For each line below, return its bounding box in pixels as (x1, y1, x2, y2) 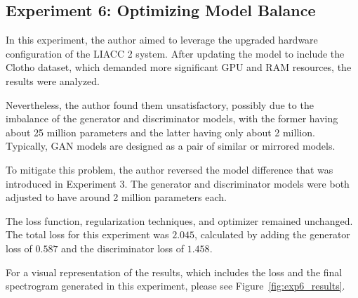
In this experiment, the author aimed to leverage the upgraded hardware (6, 32, 318, 47)
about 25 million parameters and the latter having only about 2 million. (6, 124, 315, 139)
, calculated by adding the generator (194, 227, 350, 242)
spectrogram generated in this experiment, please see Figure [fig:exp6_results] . (6, 278, 345, 293)
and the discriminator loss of (61, 240, 185, 255)
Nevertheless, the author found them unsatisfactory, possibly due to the (6, 97, 314, 112)
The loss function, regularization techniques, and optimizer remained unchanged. (6, 213, 353, 228)
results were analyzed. (6, 73, 100, 88)
